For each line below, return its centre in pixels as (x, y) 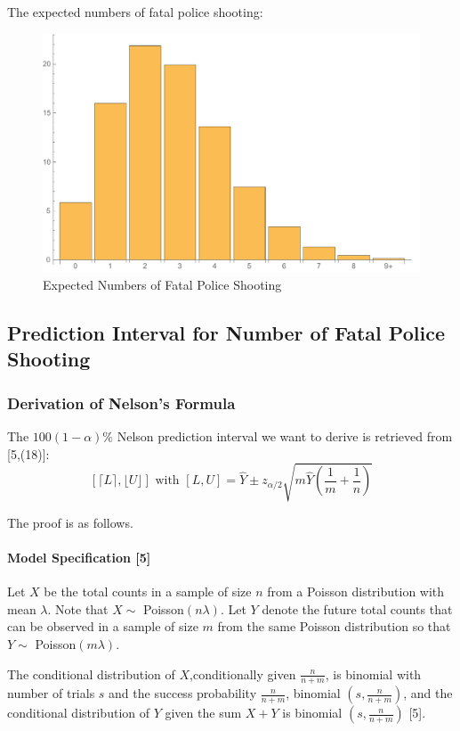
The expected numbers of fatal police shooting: (135, 12)
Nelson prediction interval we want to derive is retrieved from (285, 436)
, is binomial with (373, 674)
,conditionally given (243, 674)
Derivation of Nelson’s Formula (121, 402)
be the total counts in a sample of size (148, 591)
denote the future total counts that (357, 608)
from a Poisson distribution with (356, 591)
